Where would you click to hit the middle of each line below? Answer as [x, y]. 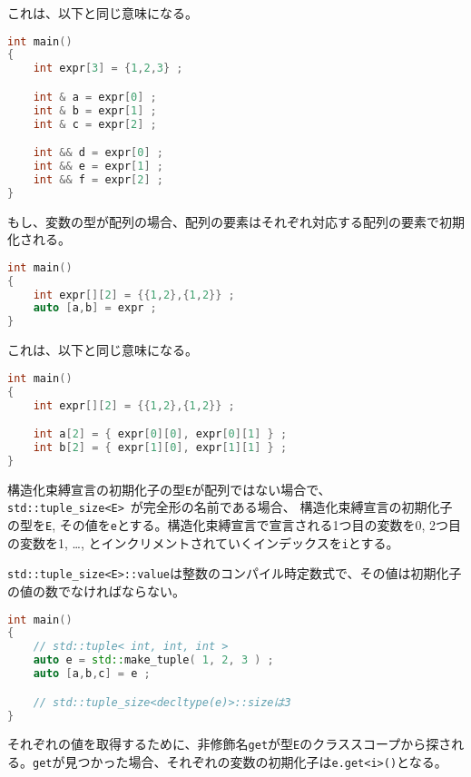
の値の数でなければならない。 [96, 591]
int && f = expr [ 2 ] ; [98, 179]
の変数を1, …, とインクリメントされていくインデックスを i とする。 [203, 542]
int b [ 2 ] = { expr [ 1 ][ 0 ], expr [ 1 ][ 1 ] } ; [160, 447]
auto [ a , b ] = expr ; [95, 308]
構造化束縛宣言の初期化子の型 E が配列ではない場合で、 [169, 489]
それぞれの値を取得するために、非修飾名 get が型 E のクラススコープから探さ [230, 744]
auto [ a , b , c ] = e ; [92, 674]
